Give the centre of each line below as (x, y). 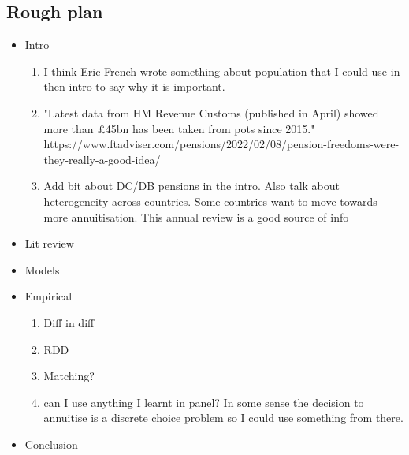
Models (42, 269)
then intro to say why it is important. (134, 86)
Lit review (49, 243)
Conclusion (51, 444)
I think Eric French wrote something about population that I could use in (222, 71)
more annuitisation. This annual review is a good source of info (196, 216)
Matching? (69, 376)
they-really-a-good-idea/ (102, 159)
